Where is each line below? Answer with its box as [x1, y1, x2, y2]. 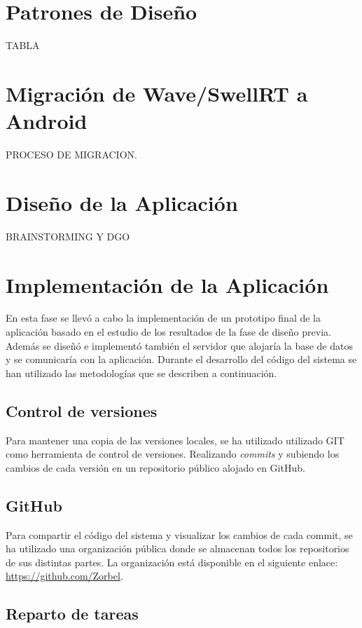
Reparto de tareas [6, 603, 139, 624]
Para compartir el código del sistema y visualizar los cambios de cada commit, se [6, 527, 353, 542]
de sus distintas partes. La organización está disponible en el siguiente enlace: [6, 554, 338, 569]
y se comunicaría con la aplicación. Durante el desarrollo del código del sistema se [6, 352, 357, 367]
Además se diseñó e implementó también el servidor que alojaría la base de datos [6, 338, 353, 353]
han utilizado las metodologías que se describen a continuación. [6, 365, 277, 380]
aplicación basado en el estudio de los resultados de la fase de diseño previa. [6, 325, 331, 339]
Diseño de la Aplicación [6, 188, 238, 217]
